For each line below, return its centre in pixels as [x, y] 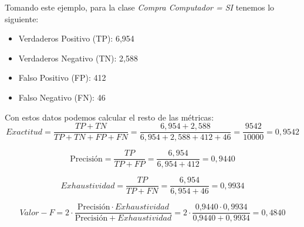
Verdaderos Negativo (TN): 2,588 [78, 58]
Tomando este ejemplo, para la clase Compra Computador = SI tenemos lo [140, 7]
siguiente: [22, 18]
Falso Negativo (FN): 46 [62, 97]
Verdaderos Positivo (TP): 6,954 [76, 38]
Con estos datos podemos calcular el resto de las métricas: [109, 117]
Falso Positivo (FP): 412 [62, 78]
